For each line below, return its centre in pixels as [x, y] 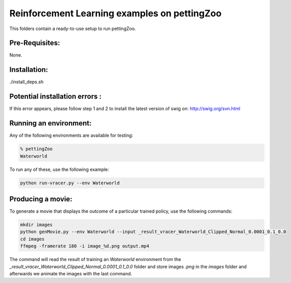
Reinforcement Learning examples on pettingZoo [115, 13]
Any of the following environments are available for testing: [71, 136]
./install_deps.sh [27, 82]
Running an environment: [50, 123]
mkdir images [36, 225]
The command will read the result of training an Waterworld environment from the [95, 260]
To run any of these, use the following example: [59, 169]
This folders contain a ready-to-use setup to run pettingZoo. [73, 29]
